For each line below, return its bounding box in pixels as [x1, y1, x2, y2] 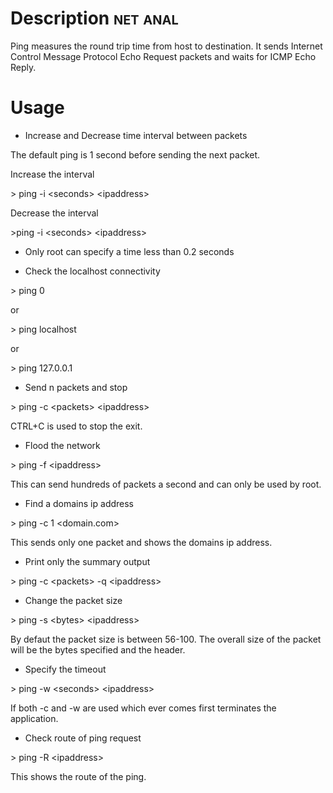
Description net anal [10, 7, 179, 30]
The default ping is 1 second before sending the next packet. [10, 148, 261, 161]
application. [10, 712, 59, 724]
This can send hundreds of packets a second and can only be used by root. [10, 478, 322, 490]
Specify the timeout [24, 663, 107, 675]
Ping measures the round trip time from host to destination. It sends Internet [10, 40, 323, 52]
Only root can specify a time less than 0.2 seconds [24, 245, 235, 257]
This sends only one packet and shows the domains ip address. [10, 536, 273, 548]
